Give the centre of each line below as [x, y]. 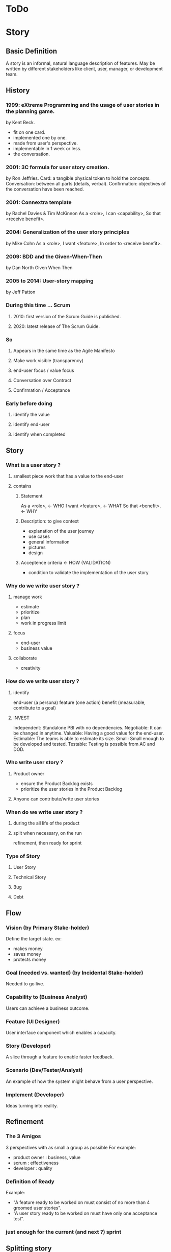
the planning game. [30, 111]
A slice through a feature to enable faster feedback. [60, 1057]
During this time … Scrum [38, 305]
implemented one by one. [40, 137]
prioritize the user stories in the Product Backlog [72, 789]
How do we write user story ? [42, 681]
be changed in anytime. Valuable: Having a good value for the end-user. [89, 733]
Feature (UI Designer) [33, 1021]
